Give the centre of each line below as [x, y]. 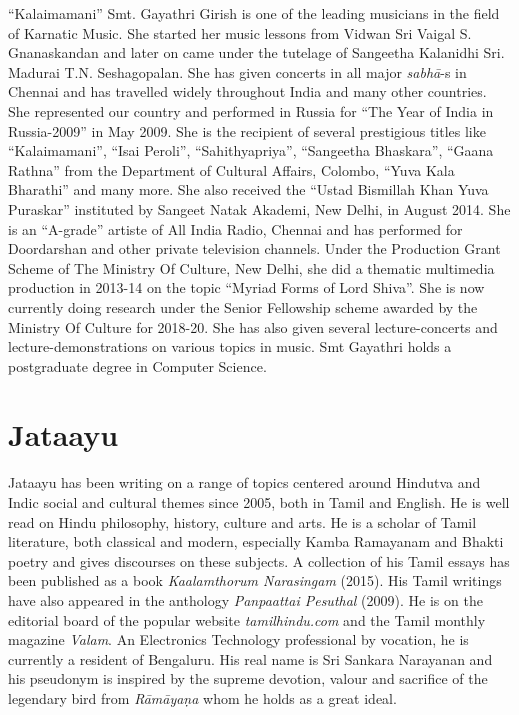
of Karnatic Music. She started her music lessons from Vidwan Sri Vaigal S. [240, 32]
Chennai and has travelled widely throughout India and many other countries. [247, 91]
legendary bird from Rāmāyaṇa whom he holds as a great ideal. [202, 697]
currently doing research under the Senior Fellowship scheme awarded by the [243, 306]
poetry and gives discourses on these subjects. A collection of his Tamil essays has [259, 560]
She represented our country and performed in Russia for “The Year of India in [251, 110]
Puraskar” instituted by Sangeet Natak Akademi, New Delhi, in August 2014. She [259, 208]
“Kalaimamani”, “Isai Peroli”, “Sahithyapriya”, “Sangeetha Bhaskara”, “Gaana [251, 150]
